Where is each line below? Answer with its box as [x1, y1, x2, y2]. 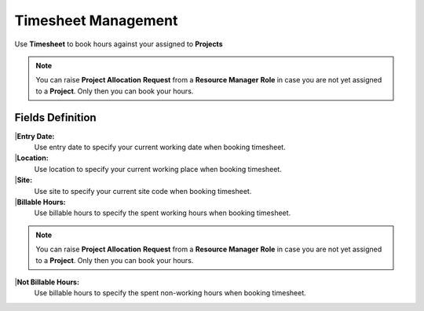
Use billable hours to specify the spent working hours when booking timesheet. [34, 208, 291, 218]
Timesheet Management [14, 12, 178, 29]
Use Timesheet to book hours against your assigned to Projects [14, 39, 223, 49]
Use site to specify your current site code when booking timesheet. [34, 186, 252, 196]
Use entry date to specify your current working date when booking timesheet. [34, 142, 286, 152]
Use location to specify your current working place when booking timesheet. [34, 164, 282, 174]
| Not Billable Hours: [14, 277, 80, 287]
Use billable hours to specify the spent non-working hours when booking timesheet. [34, 288, 306, 298]
